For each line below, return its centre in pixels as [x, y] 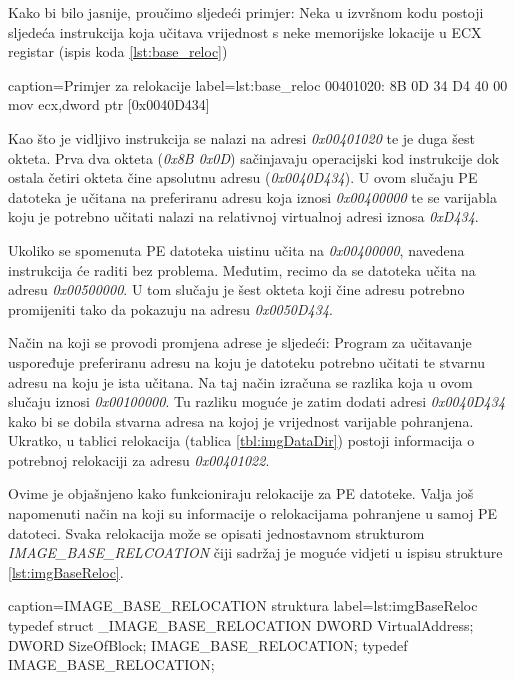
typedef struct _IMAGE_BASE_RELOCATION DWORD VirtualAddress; [241, 625]
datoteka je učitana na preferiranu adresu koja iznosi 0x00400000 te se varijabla [252, 196]
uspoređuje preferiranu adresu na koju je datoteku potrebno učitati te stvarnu [246, 361]
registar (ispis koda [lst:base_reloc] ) [118, 51]
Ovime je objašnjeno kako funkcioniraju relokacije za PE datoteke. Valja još [241, 493]
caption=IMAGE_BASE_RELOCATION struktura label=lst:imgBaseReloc [243, 605]
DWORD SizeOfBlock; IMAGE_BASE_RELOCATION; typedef [208, 644]
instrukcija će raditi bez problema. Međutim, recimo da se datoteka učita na [242, 269]
